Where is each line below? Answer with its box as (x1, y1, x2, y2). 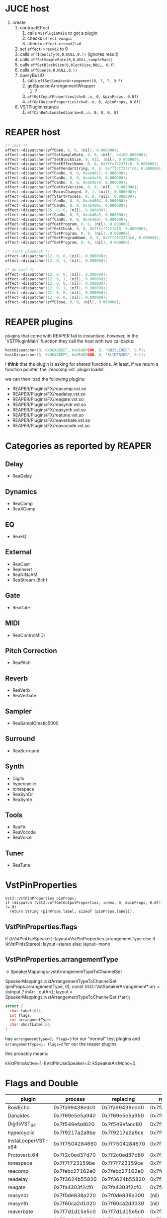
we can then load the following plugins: (5, 376, 85, 382)
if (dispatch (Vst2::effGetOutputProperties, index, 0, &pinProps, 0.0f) (5, 900, 162, 905)
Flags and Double (5, 1078, 79, 1089)
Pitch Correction (5, 647, 57, 655)
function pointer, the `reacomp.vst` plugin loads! (5, 366, 104, 373)
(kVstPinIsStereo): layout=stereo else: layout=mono (5, 941, 110, 947)
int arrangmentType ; (9, 1017, 52, 1023)
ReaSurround (12, 747, 40, 753)
